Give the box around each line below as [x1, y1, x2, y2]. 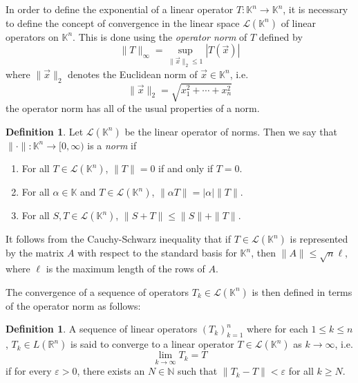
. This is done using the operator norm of [73, 29, 247, 44]
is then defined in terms [252, 284, 352, 299]
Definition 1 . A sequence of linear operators [6, 321, 198, 336]
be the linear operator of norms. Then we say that [124, 124, 337, 138]
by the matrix [6, 245, 64, 260]
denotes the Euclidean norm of [68, 66, 198, 81]
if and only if [158, 161, 214, 176]
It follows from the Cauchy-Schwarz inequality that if [6, 232, 232, 246]
